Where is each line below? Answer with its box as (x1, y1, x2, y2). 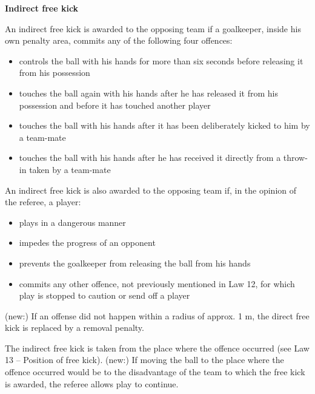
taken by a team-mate (29, 163, 111, 175)
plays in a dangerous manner (19, 216, 126, 228)
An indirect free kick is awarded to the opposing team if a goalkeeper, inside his (5, 22, 301, 35)
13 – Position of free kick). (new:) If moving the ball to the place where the (5, 353, 284, 366)
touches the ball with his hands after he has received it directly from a (19, 151, 281, 164)
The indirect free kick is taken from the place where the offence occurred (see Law (5, 341, 310, 354)
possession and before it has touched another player (19, 98, 211, 111)
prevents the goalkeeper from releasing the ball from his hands (19, 256, 251, 269)
